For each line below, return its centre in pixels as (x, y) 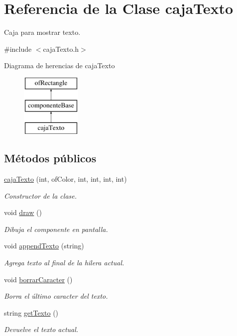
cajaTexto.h (61, 49)
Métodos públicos (50, 158)
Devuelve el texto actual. (41, 329)
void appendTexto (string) (44, 246)
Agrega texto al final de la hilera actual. (64, 263)
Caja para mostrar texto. (42, 32)
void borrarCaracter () (38, 279)
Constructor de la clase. (41, 195)
